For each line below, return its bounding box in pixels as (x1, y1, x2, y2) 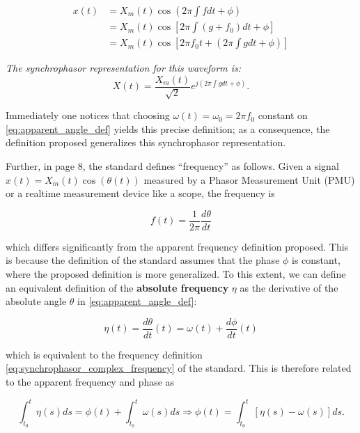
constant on (258, 108, 308, 123)
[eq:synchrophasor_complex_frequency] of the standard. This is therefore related (6, 361, 352, 375)
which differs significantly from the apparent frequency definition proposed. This (6, 239, 349, 253)
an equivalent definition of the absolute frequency (6, 280, 229, 294)
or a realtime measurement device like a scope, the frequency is (6, 186, 275, 200)
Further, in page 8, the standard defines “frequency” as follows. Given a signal (6, 158, 339, 173)
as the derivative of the (240, 280, 338, 294)
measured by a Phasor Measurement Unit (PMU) (143, 172, 355, 187)
